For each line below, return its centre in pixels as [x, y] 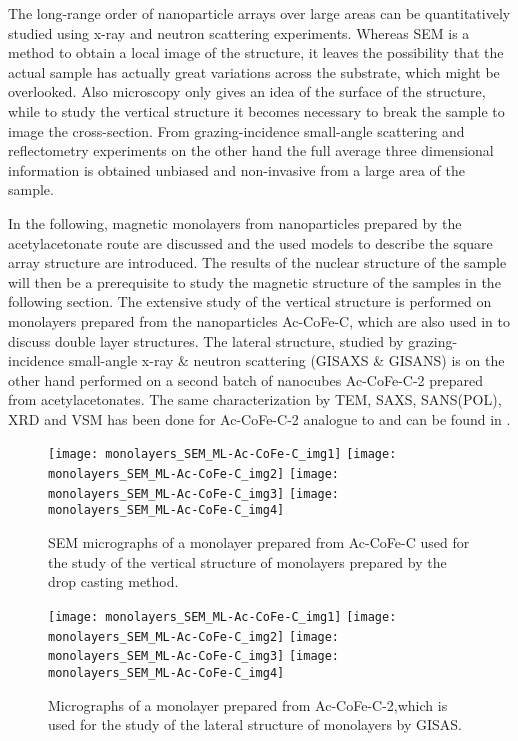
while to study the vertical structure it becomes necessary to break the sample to [256, 110]
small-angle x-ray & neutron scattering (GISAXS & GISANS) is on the [286, 360]
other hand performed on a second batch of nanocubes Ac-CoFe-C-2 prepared [245, 379]
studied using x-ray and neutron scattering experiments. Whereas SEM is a [239, 32]
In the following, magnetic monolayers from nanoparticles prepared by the [235, 222]
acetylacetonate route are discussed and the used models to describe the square [250, 242]
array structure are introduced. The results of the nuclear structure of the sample [257, 262]
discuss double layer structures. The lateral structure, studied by [206, 340]
